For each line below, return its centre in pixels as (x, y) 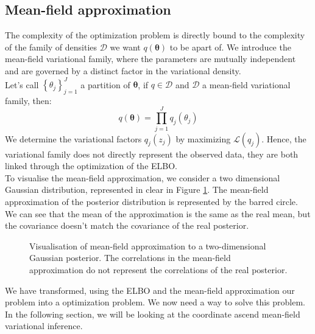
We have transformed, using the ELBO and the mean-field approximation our (150, 290)
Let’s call (22, 84)
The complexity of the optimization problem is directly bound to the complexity (155, 35)
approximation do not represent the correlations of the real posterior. (158, 269)
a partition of (105, 84)
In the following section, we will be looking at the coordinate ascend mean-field (153, 314)
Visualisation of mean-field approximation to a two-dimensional (148, 245)
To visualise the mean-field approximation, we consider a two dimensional (143, 177)
